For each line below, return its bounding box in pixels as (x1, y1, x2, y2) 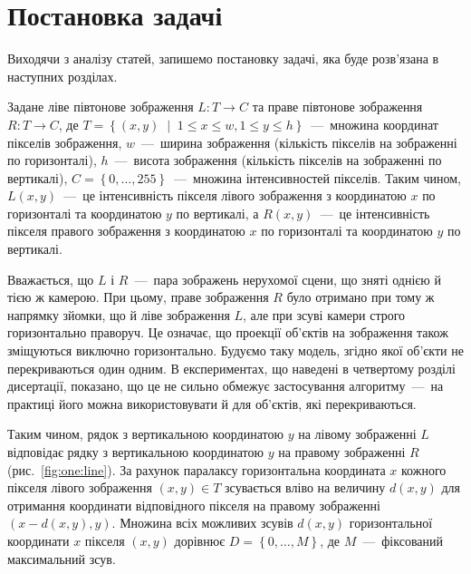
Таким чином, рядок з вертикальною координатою (7, 424, 284, 443)
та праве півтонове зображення (252, 97, 423, 116)
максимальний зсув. (7, 549, 116, 568)
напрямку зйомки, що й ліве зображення (7, 305, 230, 324)
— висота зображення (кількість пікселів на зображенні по (114, 151, 442, 170)
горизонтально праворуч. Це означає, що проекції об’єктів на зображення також (7, 323, 448, 342)
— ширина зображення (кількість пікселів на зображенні (141, 132, 457, 151)
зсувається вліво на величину (225, 478, 386, 497)
